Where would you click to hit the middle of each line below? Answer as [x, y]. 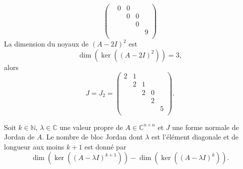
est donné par [105, 146]
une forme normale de [205, 127]
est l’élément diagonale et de [195, 137]
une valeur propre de [91, 127]
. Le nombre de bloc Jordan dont [92, 137]
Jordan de [19, 137]
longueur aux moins [34, 146]
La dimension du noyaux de [46, 44]
